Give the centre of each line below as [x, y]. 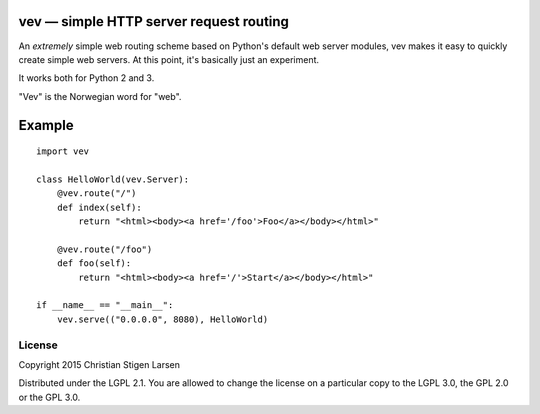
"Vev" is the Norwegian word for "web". [100, 96]
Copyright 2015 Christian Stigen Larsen [99, 364]
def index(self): [99, 207]
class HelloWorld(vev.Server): [113, 179]
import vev [63, 151]
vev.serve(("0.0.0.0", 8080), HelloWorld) [162, 319]
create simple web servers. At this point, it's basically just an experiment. [169, 59]
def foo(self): [94, 263]
